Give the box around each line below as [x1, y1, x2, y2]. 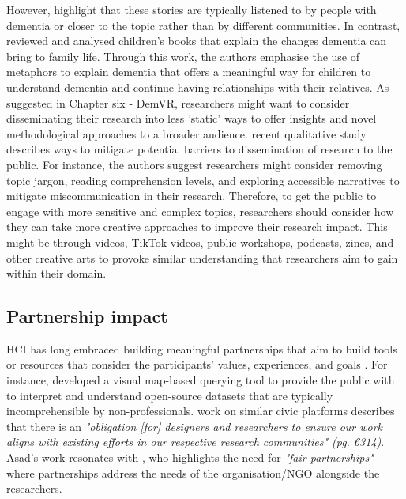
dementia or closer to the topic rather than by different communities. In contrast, [6, 17, 400, 33]
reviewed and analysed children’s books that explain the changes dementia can [6, 32, 387, 49]
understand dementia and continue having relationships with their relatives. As [6, 78, 389, 95]
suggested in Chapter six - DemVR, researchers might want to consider [6, 94, 350, 111]
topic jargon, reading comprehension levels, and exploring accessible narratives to [6, 172, 400, 188]
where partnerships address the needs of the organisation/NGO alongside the [6, 464, 380, 481]
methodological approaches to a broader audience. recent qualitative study [6, 125, 367, 142]
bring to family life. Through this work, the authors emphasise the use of [6, 47, 360, 64]
